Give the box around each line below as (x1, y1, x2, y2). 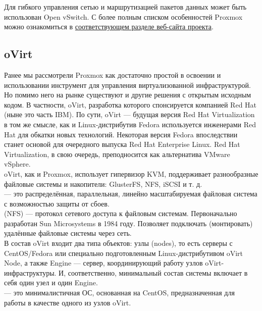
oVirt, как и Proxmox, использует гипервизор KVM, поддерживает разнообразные (4, 168, 258, 179)
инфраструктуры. (4, 267, 57, 278)
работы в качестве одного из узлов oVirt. (4, 297, 131, 307)
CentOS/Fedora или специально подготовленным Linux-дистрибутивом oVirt (4, 247, 243, 258)
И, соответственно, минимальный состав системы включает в (59, 267, 248, 278)
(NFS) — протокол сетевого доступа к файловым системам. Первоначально (4, 208, 237, 219)
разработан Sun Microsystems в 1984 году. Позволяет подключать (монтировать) (4, 218, 253, 228)
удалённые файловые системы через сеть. (4, 228, 132, 238)
